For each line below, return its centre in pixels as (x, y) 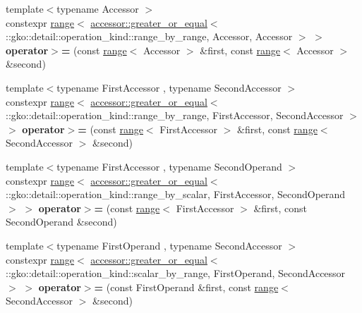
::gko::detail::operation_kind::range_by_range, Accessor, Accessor (149, 36)
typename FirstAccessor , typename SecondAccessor (169, 87)
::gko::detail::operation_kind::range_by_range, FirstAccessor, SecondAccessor (175, 115)
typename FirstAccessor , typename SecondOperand (169, 166)
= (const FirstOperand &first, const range (186, 287)
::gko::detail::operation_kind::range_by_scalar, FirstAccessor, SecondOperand (176, 194)
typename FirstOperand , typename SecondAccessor (169, 245)
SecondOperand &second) (61, 222)
